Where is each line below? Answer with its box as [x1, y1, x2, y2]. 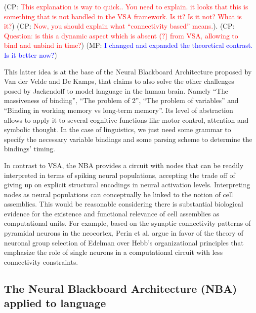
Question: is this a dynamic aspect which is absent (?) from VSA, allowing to [4, 30, 238, 40]
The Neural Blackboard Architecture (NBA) [4, 280, 237, 296]
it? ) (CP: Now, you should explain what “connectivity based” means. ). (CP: [4, 21, 235, 31]
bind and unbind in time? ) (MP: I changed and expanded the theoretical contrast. [4, 40, 253, 50]
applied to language [4, 295, 106, 311]
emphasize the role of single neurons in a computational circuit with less [4, 247, 223, 257]
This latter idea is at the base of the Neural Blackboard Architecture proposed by [4, 66, 252, 76]
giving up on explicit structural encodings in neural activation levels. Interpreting [4, 179, 251, 190]
